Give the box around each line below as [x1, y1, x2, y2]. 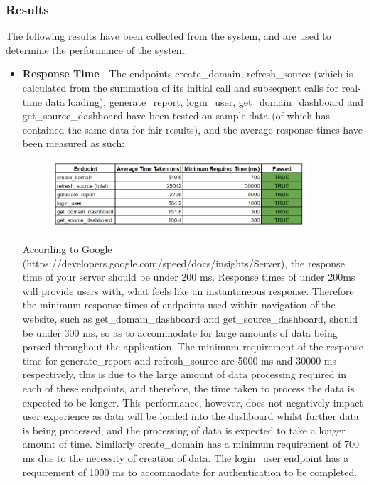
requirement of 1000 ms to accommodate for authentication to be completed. [22, 464, 358, 479]
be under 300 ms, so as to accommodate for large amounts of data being [22, 325, 338, 340]
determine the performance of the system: [6, 42, 188, 57]
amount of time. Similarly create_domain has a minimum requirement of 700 [22, 436, 359, 451]
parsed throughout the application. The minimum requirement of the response [22, 339, 363, 354]
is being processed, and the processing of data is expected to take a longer [22, 422, 346, 437]
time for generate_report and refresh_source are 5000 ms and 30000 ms [22, 353, 336, 367]
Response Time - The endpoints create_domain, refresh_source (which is [22, 66, 353, 81]
